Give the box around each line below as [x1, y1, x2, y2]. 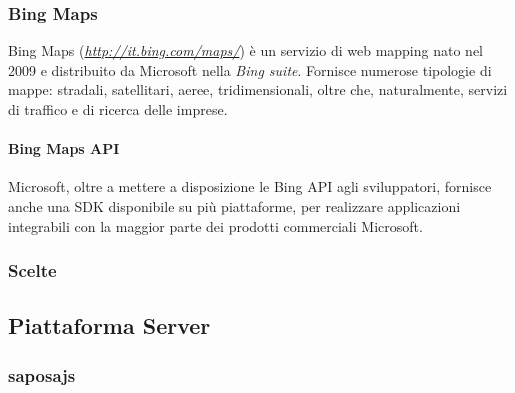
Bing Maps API [8, 138, 120, 159]
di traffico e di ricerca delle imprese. [8, 99, 228, 119]
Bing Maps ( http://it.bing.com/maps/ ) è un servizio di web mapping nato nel [8, 40, 483, 61]
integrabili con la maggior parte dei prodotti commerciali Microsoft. [8, 215, 423, 236]
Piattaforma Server [8, 310, 211, 341]
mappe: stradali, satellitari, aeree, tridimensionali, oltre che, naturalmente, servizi [8, 79, 508, 100]
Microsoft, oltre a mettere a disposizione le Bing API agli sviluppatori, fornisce [8, 176, 492, 197]
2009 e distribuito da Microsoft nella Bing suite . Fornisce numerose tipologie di [8, 59, 492, 80]
